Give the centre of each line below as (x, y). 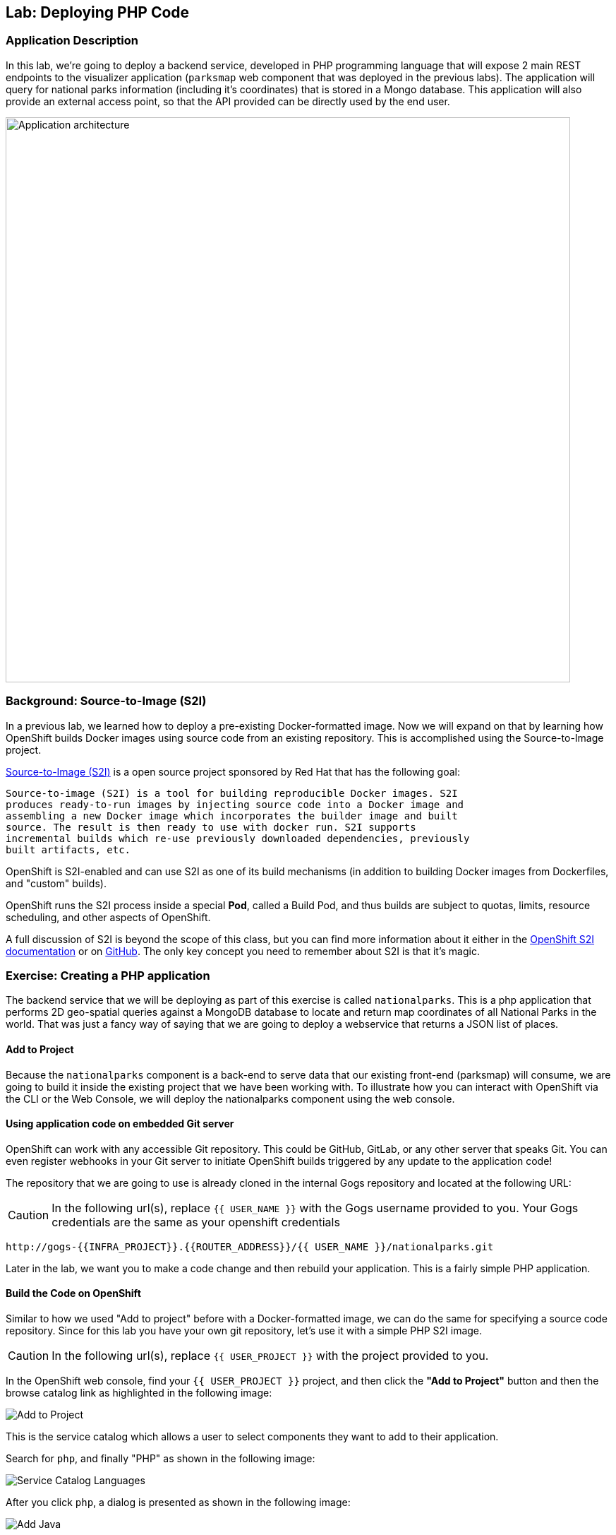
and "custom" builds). (56, 883)
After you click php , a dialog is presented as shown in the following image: (178, 1502)
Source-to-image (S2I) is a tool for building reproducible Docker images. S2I (232, 793)
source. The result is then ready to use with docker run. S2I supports (211, 827)
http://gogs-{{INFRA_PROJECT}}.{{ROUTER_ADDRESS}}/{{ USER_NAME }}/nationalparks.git (250, 1246)
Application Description (72, 41)
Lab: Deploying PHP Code (98, 12)
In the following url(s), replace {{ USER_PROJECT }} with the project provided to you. (270, 1355)
